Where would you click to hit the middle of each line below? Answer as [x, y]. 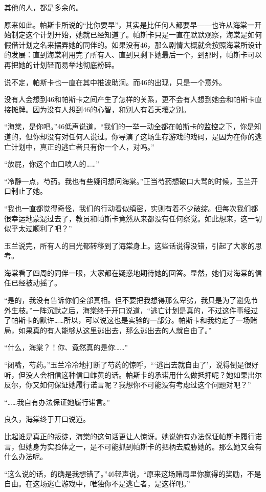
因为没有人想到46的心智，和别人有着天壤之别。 [111, 109]
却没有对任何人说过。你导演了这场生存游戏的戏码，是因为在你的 [147, 136]
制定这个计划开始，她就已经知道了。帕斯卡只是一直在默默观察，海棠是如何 [136, 35]
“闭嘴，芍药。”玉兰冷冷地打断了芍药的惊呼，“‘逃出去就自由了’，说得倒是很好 [131, 365]
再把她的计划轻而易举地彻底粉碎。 [61, 64]
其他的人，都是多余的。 [43, 7]
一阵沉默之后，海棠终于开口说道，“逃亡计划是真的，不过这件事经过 [145, 310]
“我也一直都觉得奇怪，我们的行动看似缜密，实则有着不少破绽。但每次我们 [128, 208]
